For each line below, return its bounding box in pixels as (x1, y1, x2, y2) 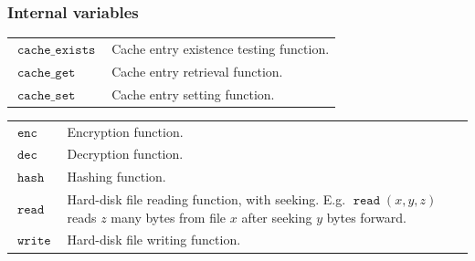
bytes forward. (326, 207, 407, 226)
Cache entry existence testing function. (111, 38, 330, 57)
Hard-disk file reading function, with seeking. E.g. (67, 190, 346, 209)
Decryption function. (67, 144, 184, 163)
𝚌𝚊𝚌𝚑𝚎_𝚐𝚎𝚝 (16, 66, 76, 79)
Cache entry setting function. (111, 84, 275, 103)
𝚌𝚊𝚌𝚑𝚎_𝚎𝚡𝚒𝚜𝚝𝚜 (16, 43, 96, 57)
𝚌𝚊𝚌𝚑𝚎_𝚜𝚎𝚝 (16, 89, 76, 102)
